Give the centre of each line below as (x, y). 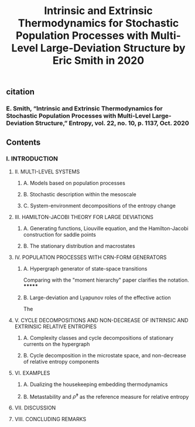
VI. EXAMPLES (32, 373)
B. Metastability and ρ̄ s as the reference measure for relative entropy (106, 396)
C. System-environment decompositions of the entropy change (100, 206)
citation (20, 92)
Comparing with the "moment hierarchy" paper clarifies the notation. (106, 280)
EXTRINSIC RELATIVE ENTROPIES (55, 326)
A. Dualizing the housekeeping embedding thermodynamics (95, 384)
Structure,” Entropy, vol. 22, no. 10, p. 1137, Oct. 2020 (112, 123)
